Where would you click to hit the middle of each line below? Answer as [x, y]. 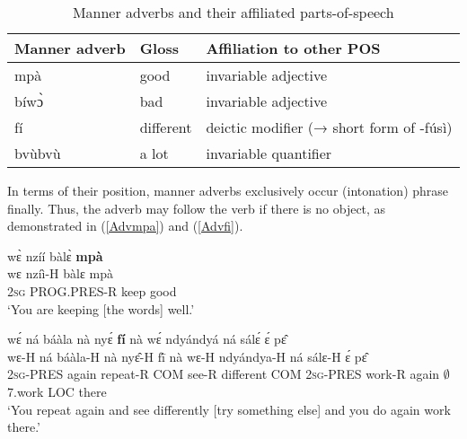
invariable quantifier [269, 153]
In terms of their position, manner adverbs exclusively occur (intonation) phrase [228, 190]
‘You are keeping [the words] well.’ [101, 308]
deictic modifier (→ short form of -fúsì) [329, 127]
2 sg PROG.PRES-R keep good [92, 290]
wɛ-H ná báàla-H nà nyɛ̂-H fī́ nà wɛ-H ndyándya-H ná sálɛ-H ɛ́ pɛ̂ [187, 356]
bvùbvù [38, 153]
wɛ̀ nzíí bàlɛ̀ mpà [55, 255]
